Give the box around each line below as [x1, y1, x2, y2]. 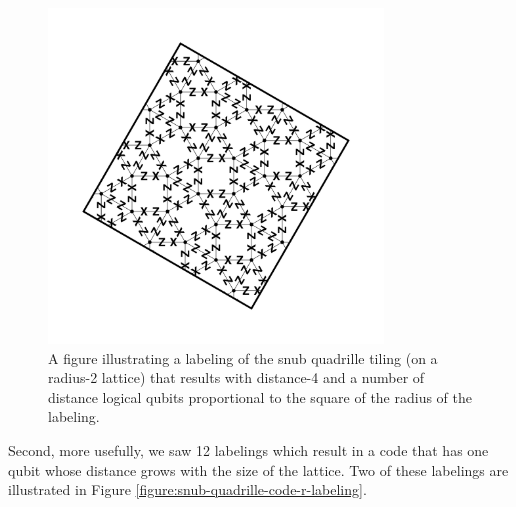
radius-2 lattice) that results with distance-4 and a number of [48, 367, 425, 388]
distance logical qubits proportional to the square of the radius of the [48, 386, 473, 407]
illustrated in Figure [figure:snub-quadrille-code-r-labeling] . [8, 479, 367, 500]
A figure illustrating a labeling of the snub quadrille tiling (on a [48, 347, 438, 368]
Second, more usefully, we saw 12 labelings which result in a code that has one [8, 439, 489, 460]
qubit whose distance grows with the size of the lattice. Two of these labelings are [8, 459, 509, 480]
